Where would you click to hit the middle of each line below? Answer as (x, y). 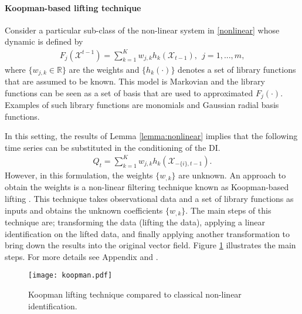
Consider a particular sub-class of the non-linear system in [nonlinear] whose (142, 30)
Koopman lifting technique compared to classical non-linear (135, 294)
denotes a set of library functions (237, 69)
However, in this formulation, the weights (79, 175)
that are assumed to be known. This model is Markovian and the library (135, 81)
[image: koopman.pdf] (70, 276)
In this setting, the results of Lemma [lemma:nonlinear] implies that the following (151, 136)
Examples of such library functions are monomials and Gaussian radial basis (142, 105)
